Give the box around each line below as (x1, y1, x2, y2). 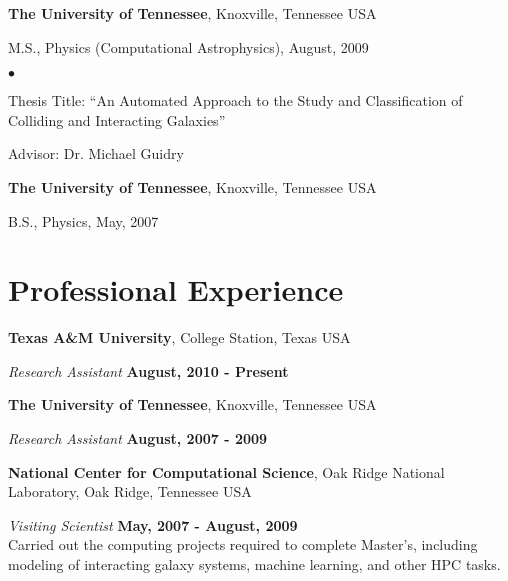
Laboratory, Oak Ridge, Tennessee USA (8, 481, 252, 502)
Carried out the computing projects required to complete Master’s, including (8, 534, 478, 555)
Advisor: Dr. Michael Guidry (8, 143, 184, 164)
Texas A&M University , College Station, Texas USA (8, 327, 351, 348)
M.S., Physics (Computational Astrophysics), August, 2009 (8, 36, 369, 57)
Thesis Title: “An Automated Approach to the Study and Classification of (8, 90, 463, 111)
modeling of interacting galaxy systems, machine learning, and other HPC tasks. (8, 554, 501, 575)
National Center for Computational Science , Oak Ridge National (8, 461, 445, 482)
